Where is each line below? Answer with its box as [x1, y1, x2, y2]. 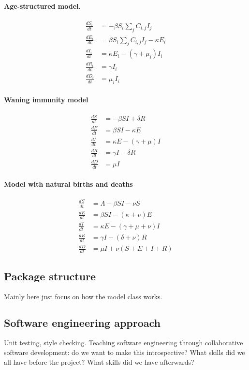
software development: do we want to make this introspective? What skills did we [4, 347, 245, 357]
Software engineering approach [4, 315, 161, 330]
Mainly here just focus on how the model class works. [4, 291, 162, 301]
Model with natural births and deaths [4, 179, 133, 189]
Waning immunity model [4, 94, 88, 104]
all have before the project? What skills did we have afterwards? [4, 356, 194, 367]
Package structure [4, 268, 96, 283]
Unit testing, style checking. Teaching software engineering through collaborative [4, 338, 243, 348]
